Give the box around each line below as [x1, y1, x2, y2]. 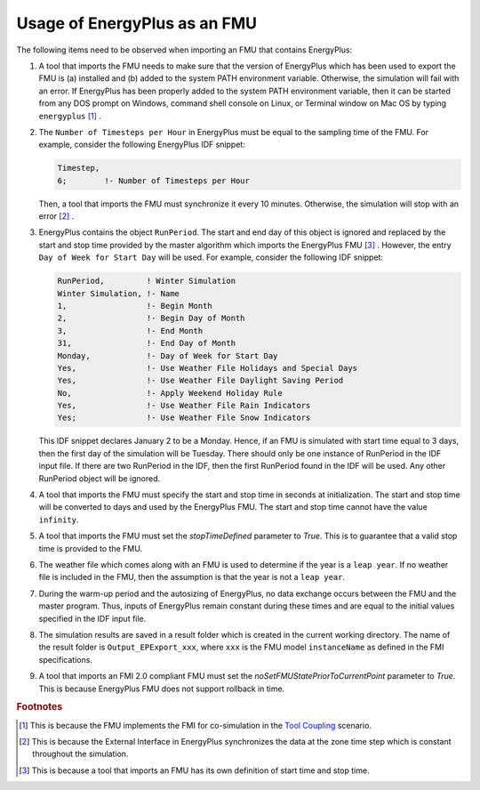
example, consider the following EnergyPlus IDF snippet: [38, 139, 246, 150]
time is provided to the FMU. [38, 543, 142, 553]
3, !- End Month [57, 326, 204, 335]
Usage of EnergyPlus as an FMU [16, 13, 258, 33]
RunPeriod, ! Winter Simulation [57, 276, 236, 286]
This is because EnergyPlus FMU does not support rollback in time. [38, 683, 285, 694]
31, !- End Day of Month [57, 338, 236, 349]
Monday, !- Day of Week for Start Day [57, 351, 278, 360]
